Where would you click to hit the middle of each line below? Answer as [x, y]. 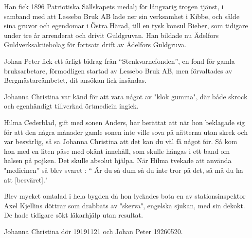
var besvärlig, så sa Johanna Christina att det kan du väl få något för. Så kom [121, 141]
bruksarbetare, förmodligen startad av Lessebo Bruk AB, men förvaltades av [118, 70]
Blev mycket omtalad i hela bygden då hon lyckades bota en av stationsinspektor [125, 196]
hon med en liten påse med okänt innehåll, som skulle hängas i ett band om [117, 151]
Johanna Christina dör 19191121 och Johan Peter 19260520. [93, 231]
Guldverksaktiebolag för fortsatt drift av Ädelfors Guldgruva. [95, 45]
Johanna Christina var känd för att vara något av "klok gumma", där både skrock [126, 96]
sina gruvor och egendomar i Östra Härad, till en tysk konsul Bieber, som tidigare [126, 26]
